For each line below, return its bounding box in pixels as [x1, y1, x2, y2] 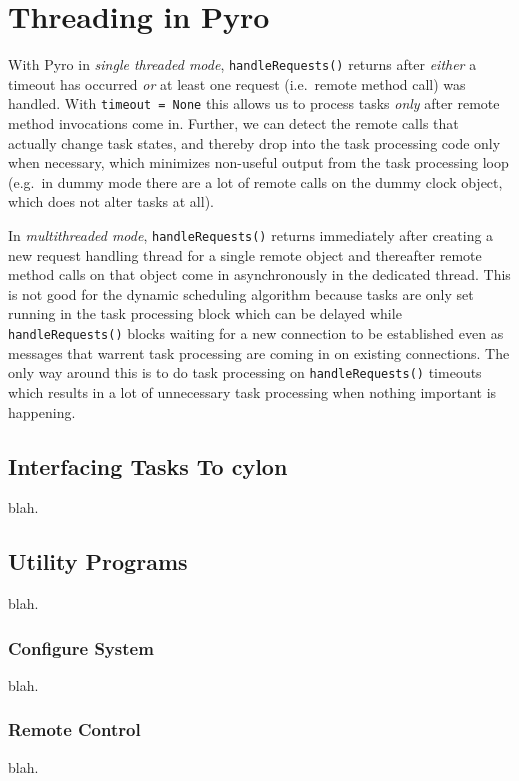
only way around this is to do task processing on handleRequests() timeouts [8, 362, 482, 383]
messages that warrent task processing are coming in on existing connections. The [8, 342, 510, 363]
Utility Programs [8, 546, 188, 577]
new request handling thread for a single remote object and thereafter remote [8, 244, 482, 265]
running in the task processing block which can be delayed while [8, 303, 402, 324]
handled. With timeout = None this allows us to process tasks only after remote [8, 93, 500, 114]
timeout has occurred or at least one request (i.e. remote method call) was [8, 73, 466, 94]
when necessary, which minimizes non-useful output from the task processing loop [8, 152, 509, 173]
